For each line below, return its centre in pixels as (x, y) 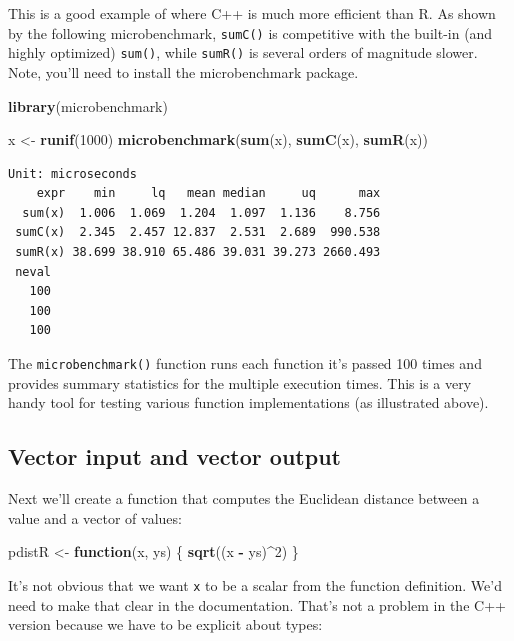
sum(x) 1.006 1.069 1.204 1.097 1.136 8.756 (201, 212)
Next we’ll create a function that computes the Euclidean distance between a (244, 498)
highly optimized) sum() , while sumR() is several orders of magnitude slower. (243, 52)
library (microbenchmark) (88, 105)
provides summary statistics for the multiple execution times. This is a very (240, 382)
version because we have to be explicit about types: (165, 624)
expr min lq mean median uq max (208, 193)
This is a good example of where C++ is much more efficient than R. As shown (252, 13)
